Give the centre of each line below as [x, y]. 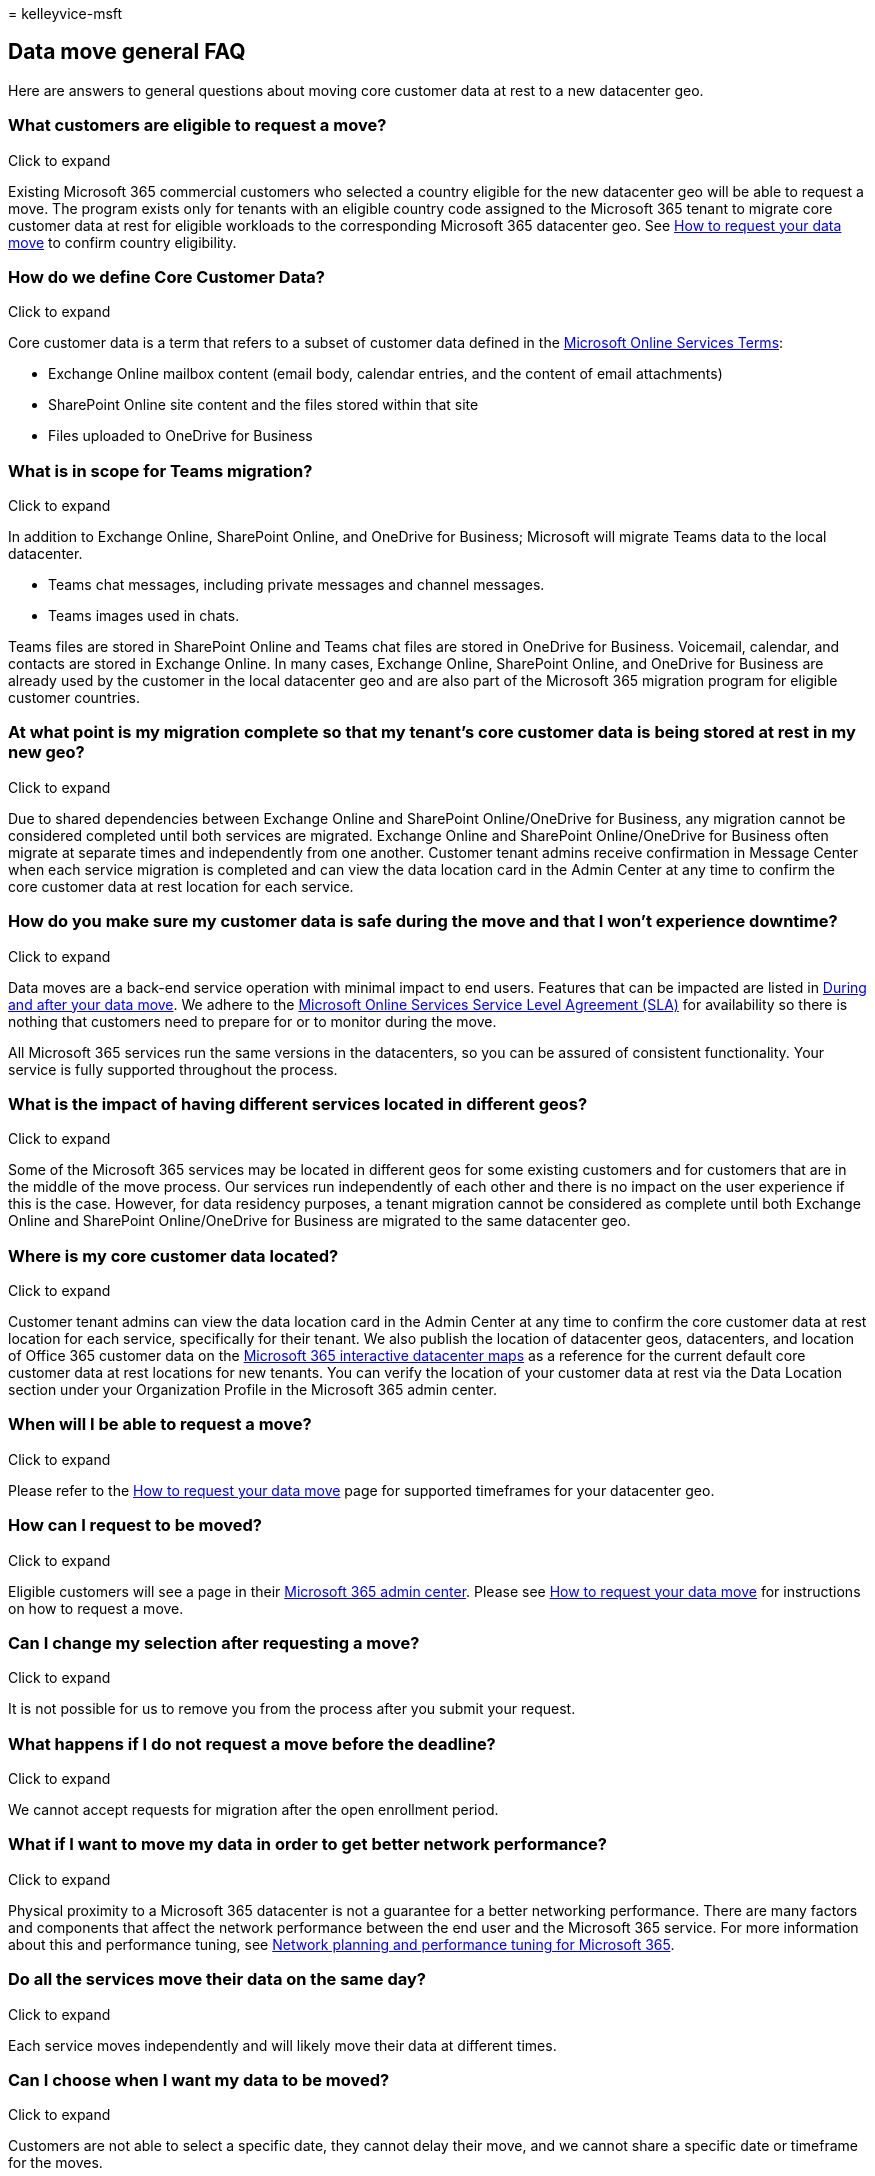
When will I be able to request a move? [160, 1424]
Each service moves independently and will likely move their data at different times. [282, 2045]
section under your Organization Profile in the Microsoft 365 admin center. [252, 1390]
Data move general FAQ [127, 52]
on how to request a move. [96, 1608]
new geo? [46, 752]
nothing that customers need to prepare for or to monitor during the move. [252, 1021]
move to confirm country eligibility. [122, 242]
